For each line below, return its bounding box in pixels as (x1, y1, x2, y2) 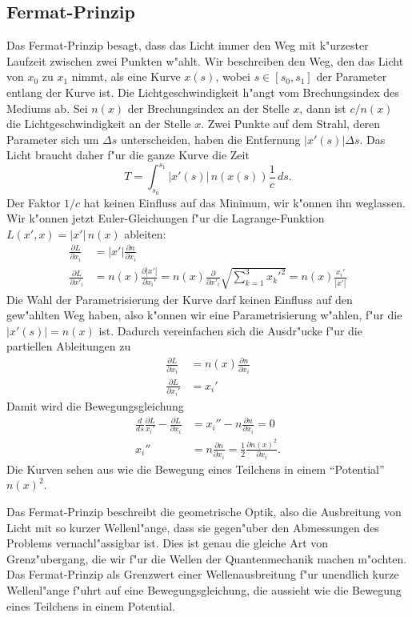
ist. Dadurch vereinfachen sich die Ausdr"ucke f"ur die (98, 322, 362, 339)
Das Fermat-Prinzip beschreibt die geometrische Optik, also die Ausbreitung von (6, 503, 402, 520)
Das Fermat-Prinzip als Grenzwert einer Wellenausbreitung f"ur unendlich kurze (6, 566, 399, 583)
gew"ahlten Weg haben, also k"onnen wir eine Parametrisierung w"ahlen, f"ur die (6, 306, 402, 323)
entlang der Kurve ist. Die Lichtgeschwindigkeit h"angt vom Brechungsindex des (6, 83, 399, 100)
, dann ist (299, 99, 346, 116)
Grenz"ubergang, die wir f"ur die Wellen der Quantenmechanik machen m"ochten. (6, 550, 407, 567)
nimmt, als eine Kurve (71, 68, 181, 85)
